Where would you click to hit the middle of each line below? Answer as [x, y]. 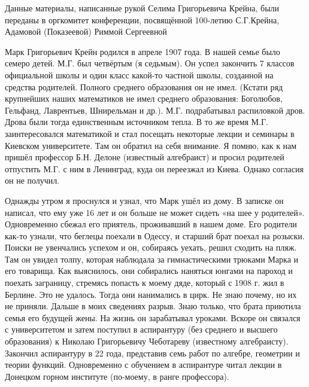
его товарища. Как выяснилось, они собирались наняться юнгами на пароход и [149, 271]
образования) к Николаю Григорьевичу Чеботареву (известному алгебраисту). [147, 341]
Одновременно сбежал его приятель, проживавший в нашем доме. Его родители [151, 224]
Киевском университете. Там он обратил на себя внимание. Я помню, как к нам [151, 145]
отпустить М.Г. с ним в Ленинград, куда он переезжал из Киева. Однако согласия [154, 168]
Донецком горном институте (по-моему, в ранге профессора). [117, 376]
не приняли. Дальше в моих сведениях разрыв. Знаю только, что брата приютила [153, 306]
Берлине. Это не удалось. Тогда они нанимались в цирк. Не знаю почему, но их [151, 294]
